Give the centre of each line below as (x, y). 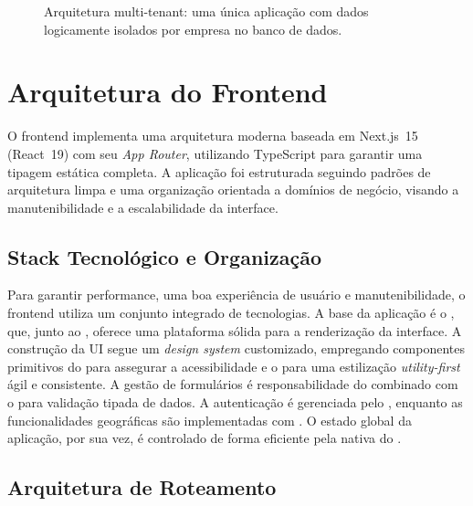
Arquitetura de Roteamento (142, 487)
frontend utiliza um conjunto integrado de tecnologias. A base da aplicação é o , (231, 313)
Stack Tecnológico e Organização (165, 256)
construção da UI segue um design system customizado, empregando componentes (236, 348)
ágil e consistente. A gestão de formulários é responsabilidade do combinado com (233, 384)
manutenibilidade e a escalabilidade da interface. (143, 207)
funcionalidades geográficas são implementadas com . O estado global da (210, 420)
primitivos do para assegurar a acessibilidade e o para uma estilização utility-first (234, 366)
